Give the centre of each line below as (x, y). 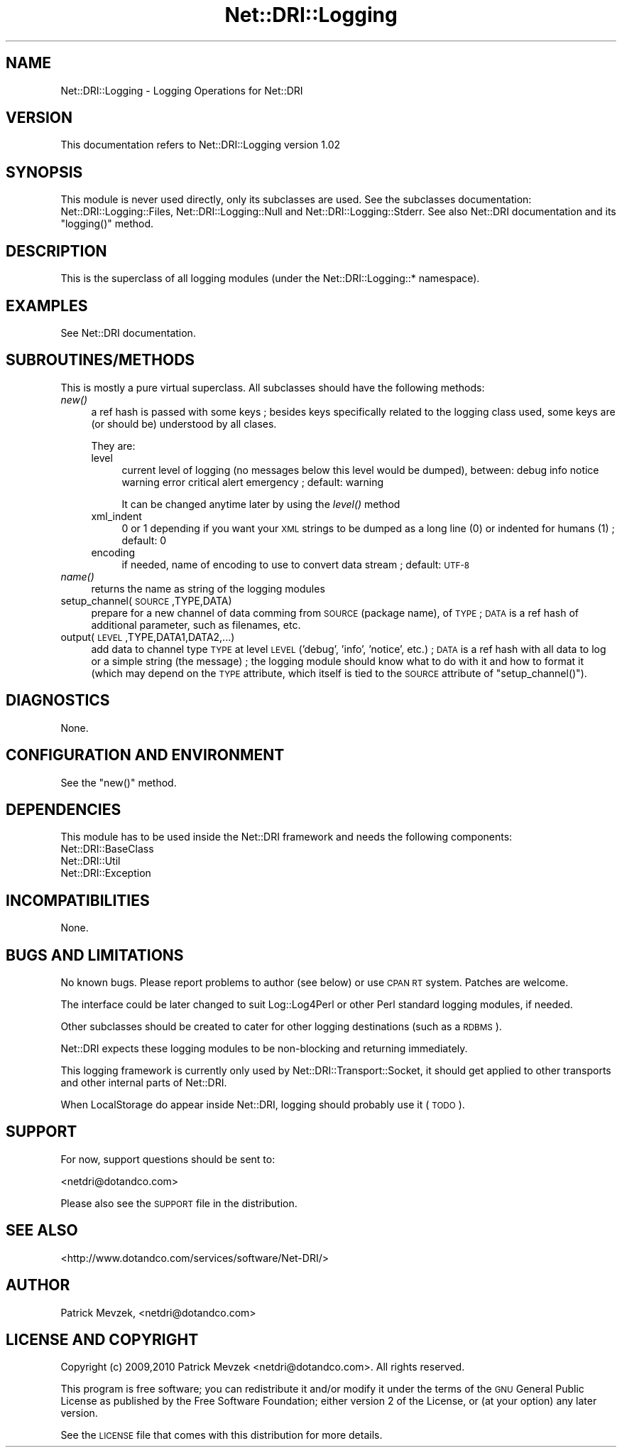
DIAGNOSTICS (58, 701)
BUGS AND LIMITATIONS (95, 955)
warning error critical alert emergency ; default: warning (253, 482)
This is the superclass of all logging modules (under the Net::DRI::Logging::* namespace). (270, 279)
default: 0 (144, 540)
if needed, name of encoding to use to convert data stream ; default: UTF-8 (295, 564)
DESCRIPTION (56, 251)
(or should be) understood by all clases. (184, 423)
